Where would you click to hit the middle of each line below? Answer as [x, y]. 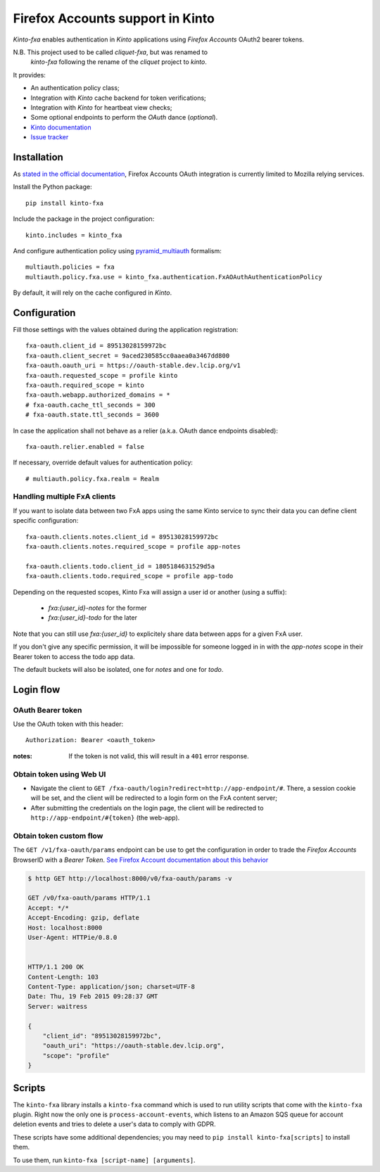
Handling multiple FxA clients [64, 497]
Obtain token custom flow [58, 836]
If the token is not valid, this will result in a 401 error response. [159, 756]
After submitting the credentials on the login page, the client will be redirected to [147, 808]
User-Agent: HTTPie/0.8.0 [72, 938]
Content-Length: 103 [63, 977]
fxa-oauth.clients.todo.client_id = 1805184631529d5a [120, 566]
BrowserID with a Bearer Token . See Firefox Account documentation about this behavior [141, 860]
